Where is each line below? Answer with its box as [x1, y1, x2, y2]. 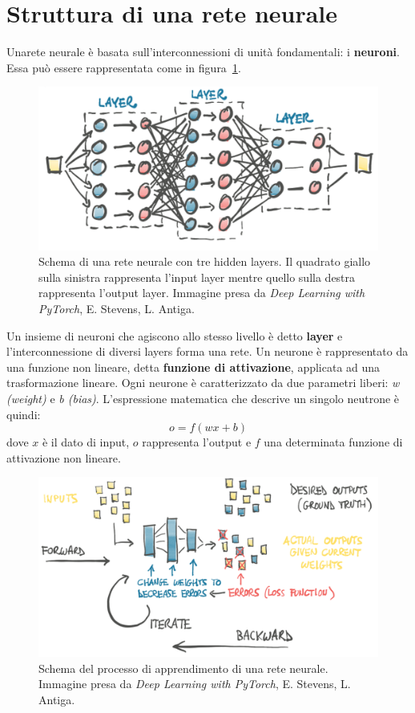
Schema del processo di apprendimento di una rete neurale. [38, 659, 328, 676]
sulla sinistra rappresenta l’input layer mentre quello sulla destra [38, 268, 356, 285]
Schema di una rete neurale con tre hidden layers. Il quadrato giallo [38, 253, 371, 270]
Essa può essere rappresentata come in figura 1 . [6, 59, 241, 75]
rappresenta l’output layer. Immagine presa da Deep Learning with [38, 284, 365, 301]
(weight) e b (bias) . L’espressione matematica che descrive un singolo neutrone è [6, 389, 400, 406]
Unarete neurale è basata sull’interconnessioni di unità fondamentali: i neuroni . [6, 43, 400, 60]
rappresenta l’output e [142, 434, 252, 450]
